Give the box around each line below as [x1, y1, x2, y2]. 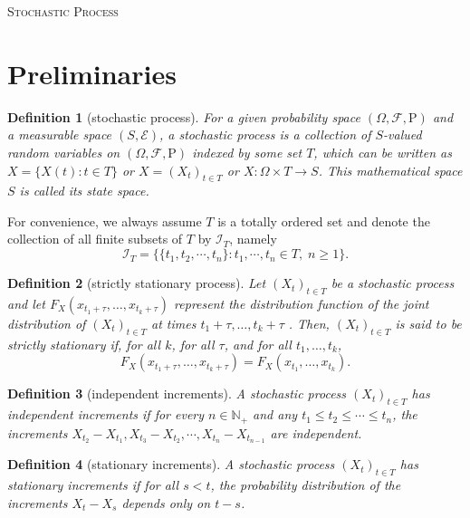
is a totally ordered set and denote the [217, 211, 430, 230]
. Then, [288, 313, 330, 332]
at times [150, 313, 197, 332]
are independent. [270, 423, 362, 442]
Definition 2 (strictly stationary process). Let [7, 273, 266, 293]
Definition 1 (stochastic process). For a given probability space [7, 107, 360, 126]
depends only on [121, 493, 211, 512]
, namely [229, 229, 277, 248]
